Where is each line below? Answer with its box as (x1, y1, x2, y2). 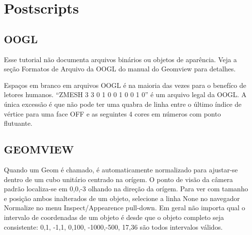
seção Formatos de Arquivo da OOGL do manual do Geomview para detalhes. (4, 64, 236, 74)
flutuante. (4, 118, 32, 128)
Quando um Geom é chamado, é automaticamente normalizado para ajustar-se (4, 164, 238, 174)
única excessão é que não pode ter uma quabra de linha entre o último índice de (4, 99, 242, 109)
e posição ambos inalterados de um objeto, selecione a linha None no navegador (4, 193, 240, 203)
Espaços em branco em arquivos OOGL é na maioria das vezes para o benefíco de (4, 80, 246, 90)
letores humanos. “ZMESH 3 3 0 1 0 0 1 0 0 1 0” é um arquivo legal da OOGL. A (4, 89, 247, 100)
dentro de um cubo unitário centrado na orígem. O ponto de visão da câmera (4, 174, 233, 184)
